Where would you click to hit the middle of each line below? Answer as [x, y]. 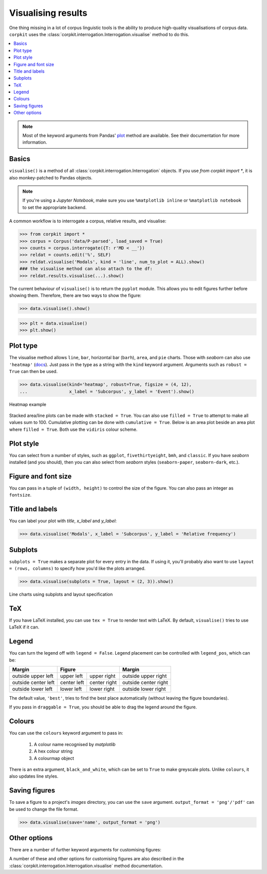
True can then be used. [33, 372]
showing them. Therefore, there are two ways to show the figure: [75, 295]
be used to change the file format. [44, 809]
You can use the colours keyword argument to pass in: [66, 733]
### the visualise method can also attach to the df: [86, 269]
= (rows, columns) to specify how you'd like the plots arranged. [77, 569]
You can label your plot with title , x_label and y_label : [63, 521]
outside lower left [32, 689]
